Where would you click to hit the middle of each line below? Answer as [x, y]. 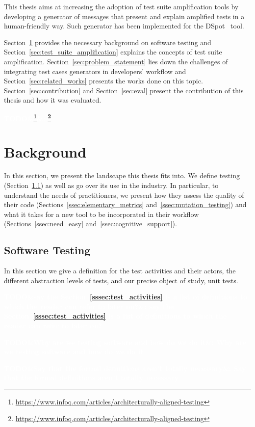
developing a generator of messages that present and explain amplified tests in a [124, 16]
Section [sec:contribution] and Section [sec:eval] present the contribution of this [124, 90]
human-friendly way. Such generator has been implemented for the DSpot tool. [124, 26]
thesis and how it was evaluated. [53, 100]
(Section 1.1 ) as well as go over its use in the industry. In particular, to [111, 185]
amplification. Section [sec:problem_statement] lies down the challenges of [116, 61]
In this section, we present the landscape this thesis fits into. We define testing [122, 175]
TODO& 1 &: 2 [28, 117]
